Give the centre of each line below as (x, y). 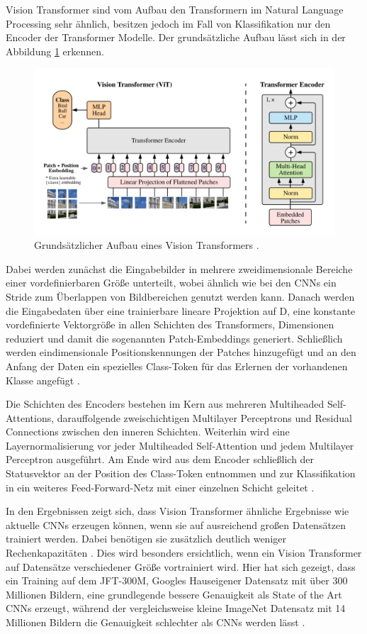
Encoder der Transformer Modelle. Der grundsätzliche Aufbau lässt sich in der (176, 37)
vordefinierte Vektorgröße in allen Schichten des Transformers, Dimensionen (170, 324)
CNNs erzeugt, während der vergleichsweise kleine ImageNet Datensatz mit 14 (176, 608)
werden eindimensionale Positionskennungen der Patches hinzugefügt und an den (181, 352)
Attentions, (30, 417)
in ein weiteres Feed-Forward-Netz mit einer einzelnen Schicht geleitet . (160, 487)
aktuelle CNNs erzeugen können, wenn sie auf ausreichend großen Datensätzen (176, 524)
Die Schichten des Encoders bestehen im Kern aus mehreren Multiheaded (165, 404)
